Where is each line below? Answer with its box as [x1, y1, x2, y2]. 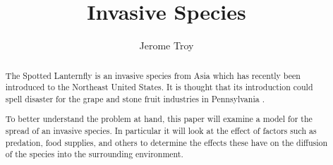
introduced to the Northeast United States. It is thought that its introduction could [5, 81, 313, 93]
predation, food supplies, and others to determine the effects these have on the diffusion [5, 136, 328, 148]
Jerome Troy [139, 38, 194, 53]
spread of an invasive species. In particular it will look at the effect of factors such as [5, 125, 317, 137]
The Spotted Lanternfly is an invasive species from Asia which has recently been [5, 69, 301, 81]
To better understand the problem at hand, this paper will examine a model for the [5, 113, 313, 125]
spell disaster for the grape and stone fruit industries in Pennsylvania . [5, 92, 265, 104]
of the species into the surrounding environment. [5, 148, 183, 160]
